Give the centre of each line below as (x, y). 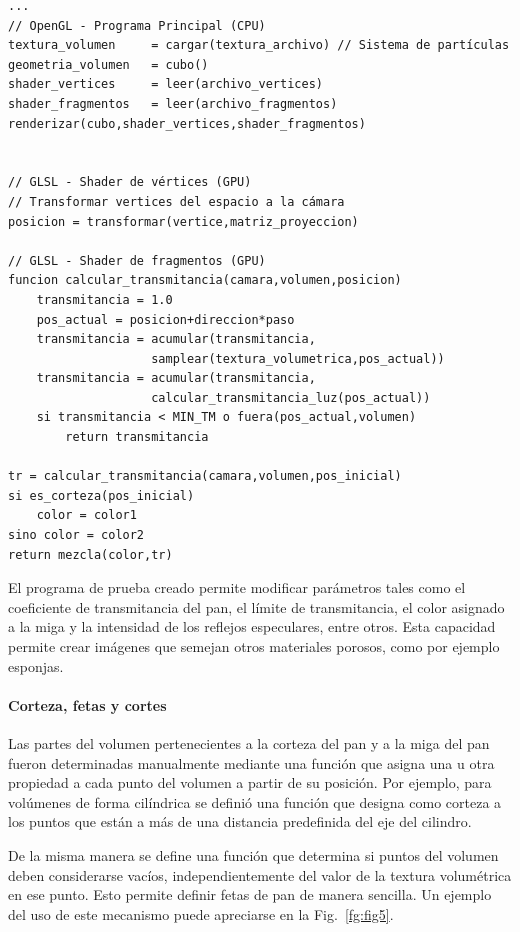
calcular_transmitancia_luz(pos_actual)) (291, 397)
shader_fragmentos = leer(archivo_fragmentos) (173, 103)
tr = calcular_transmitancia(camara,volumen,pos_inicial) (205, 476)
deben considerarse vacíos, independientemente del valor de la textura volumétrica (260, 874)
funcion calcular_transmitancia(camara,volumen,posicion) (205, 280)
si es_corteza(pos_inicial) (101, 495)
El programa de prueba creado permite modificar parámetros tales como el (237, 587)
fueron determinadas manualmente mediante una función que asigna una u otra (251, 762)
